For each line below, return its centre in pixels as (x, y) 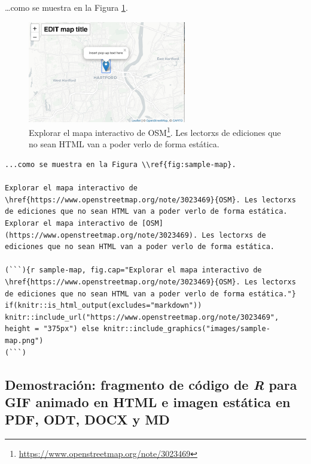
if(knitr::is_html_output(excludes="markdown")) (103, 306)
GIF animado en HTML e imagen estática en (148, 401)
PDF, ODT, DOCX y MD (87, 419)
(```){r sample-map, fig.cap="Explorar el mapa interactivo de (133, 270)
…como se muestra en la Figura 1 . (66, 7)
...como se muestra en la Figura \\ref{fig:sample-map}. (121, 165)
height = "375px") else (52, 329)
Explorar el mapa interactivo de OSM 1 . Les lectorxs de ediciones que (155, 131)
